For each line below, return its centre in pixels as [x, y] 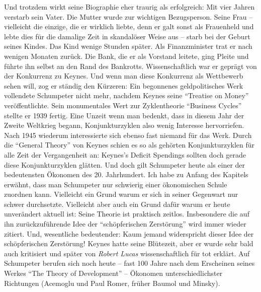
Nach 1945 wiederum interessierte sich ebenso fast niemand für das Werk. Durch [128, 135]
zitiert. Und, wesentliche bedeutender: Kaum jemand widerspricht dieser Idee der [129, 233]
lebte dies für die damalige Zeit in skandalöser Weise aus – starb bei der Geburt [127, 36]
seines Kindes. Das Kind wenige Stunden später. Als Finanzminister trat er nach [128, 46]
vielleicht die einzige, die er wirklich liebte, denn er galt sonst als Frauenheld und [129, 26]
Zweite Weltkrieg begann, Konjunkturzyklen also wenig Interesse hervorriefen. [124, 125]
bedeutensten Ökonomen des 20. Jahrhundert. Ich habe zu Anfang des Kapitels [126, 174]
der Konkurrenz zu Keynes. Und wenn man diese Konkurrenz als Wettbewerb [124, 76]
